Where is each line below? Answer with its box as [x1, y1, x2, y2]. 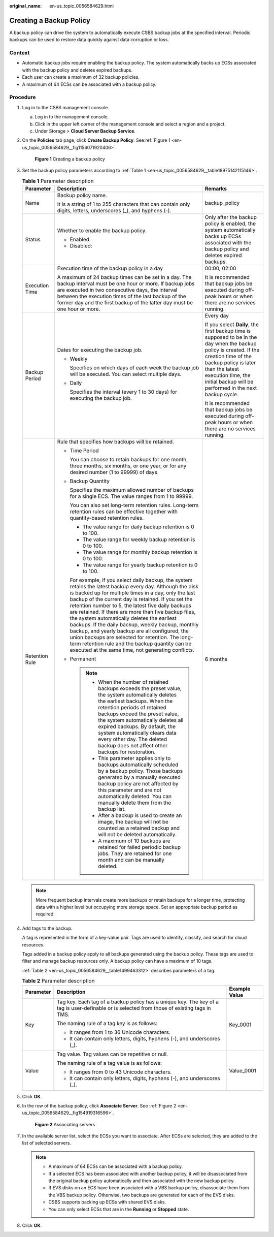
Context [9, 49, 30, 56]
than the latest [204, 366, 239, 373]
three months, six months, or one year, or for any [70, 462, 187, 469]
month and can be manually [98, 857, 164, 864]
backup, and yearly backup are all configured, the [70, 627, 189, 635]
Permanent [70, 655, 96, 662]
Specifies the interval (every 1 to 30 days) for [70, 389, 178, 396]
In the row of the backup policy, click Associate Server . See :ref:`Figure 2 [22, 1102, 177, 1108]
